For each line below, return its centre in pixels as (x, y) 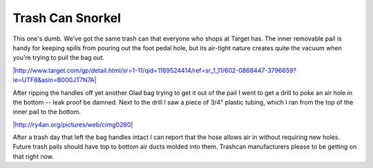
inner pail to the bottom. (47, 112)
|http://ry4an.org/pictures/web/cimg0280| (73, 125)
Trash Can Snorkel (67, 18)
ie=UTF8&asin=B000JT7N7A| (55, 80)
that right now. (34, 156)
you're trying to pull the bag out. (59, 58)
